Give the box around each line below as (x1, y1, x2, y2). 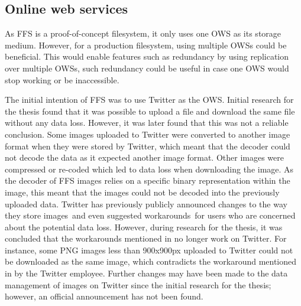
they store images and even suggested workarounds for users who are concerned (5, 209, 296, 222)
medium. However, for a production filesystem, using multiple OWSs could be (5, 38, 287, 51)
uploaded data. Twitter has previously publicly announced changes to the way (5, 197, 287, 210)
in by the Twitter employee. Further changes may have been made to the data (5, 267, 288, 279)
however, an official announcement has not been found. (5, 290, 203, 302)
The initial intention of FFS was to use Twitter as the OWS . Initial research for (5, 93, 294, 106)
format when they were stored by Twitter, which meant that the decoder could (5, 139, 290, 152)
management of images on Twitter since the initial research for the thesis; (5, 278, 271, 291)
